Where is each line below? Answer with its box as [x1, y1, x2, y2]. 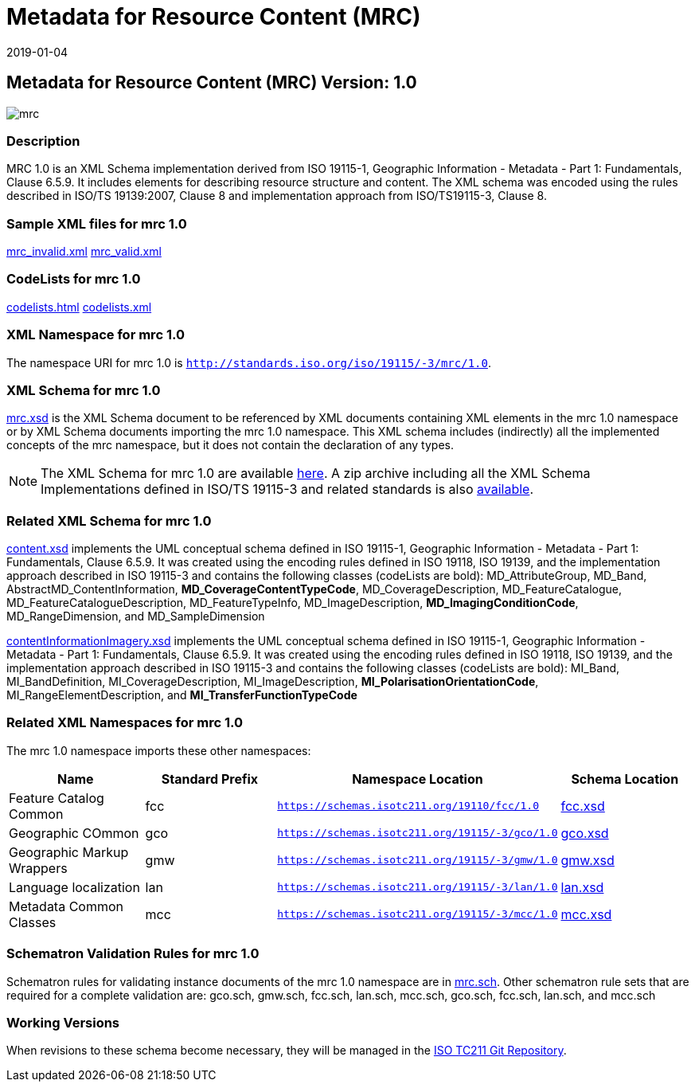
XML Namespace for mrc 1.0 [6, 327, 185, 343]
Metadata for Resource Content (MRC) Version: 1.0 [6, 72, 417, 93]
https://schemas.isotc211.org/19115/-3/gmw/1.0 [277, 854, 558, 867]
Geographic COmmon [9, 824, 139, 841]
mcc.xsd [560, 906, 612, 922]
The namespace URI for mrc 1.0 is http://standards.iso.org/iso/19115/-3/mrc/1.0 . [6, 355, 491, 370]
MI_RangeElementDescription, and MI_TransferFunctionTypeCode [6, 688, 357, 703]
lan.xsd [560, 879, 604, 895]
